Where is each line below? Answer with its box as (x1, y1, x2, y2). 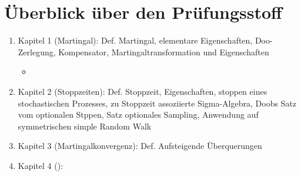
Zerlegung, (18, 45, 56, 58)
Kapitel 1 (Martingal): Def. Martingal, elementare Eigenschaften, (18, 34, 253, 47)
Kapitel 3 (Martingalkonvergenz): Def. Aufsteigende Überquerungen (18, 140, 262, 152)
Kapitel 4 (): (18, 159, 63, 171)
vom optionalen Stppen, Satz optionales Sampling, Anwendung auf (18, 108, 259, 121)
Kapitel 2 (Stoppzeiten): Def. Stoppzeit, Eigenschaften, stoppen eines (18, 85, 267, 97)
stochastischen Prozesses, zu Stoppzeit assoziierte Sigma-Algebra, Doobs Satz (18, 97, 297, 109)
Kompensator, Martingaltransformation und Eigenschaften (58, 45, 269, 58)
